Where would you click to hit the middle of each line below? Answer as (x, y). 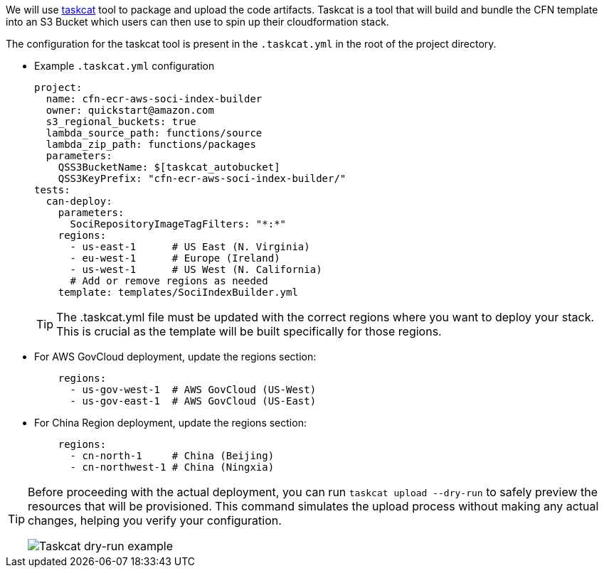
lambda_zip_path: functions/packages (151, 144)
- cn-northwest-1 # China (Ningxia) (172, 467)
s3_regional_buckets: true (121, 122)
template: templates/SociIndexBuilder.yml (178, 292)
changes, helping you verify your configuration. (155, 520)
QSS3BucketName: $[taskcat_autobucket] (169, 167)
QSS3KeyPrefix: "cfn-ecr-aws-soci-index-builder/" (202, 178)
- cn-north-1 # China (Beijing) (172, 456)
